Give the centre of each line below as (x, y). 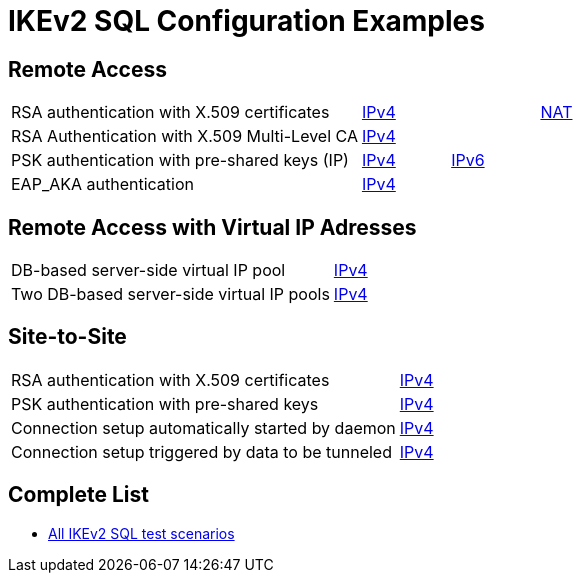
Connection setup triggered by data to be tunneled (201, 451)
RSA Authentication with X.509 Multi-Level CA (184, 136)
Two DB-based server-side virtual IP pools (170, 294)
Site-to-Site (67, 337)
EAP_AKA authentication (102, 184)
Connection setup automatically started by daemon (203, 427)
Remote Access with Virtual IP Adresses (212, 227)
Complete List (79, 495)
